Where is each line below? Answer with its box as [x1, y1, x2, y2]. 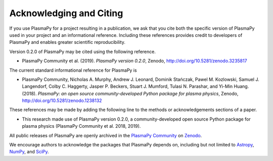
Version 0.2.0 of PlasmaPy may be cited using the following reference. [9, 48, 156, 55]
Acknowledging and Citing [9, 8, 123, 19]
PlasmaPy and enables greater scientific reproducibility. [9, 39, 126, 45]
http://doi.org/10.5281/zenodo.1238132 [22, 97, 102, 103]
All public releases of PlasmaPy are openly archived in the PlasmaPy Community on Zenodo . [9, 132, 202, 138]
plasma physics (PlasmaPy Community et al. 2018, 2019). [22, 123, 141, 129]
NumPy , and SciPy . [9, 149, 49, 155]
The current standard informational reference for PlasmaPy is [9, 67, 137, 73]
